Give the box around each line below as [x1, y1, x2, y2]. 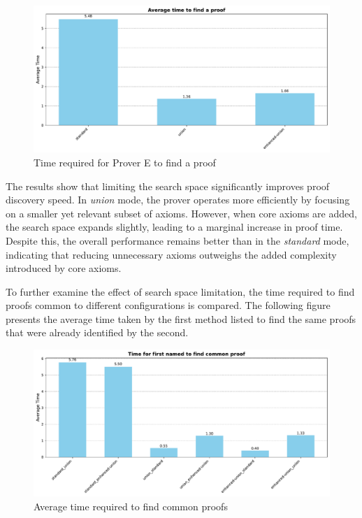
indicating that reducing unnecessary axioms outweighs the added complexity [6, 247, 337, 261]
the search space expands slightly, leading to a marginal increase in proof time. [6, 220, 343, 234]
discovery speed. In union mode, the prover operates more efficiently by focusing [6, 192, 350, 207]
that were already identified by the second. [6, 325, 189, 340]
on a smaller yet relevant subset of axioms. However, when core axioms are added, [6, 206, 357, 220]
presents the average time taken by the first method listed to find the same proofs [6, 311, 356, 326]
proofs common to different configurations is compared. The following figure [6, 298, 331, 312]
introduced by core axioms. [6, 261, 122, 275]
